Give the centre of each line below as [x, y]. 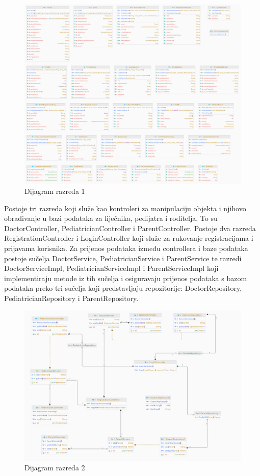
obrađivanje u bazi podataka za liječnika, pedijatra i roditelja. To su [111, 218]
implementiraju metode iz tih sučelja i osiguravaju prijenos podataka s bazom [126, 278]
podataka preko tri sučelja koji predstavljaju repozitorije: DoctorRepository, [123, 288]
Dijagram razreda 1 [55, 191]
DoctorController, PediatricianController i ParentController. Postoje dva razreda [130, 228]
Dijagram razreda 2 [55, 468]
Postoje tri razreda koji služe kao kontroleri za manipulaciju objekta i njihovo [125, 208]
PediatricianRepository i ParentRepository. [71, 298]
